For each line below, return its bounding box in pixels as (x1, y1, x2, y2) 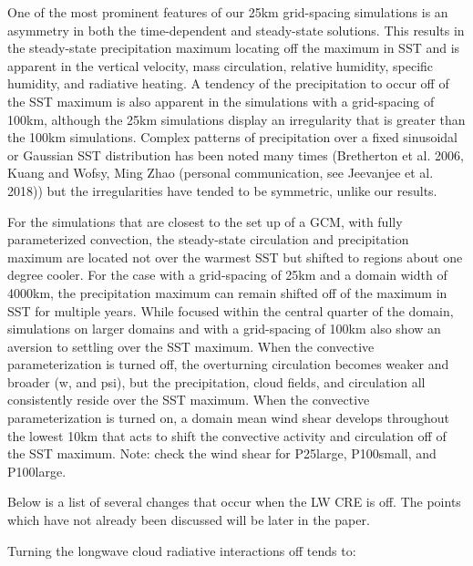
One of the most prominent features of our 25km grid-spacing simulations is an (7, 3, 448, 21)
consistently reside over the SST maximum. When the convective (7, 390, 370, 409)
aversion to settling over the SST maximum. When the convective (7, 336, 375, 355)
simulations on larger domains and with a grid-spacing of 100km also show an (7, 319, 441, 338)
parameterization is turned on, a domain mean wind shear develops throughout (7, 408, 450, 427)
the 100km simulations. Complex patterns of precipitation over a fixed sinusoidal (7, 128, 458, 147)
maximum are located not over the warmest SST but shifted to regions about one (7, 247, 463, 266)
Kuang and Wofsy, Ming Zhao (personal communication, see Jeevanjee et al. (7, 163, 434, 182)
